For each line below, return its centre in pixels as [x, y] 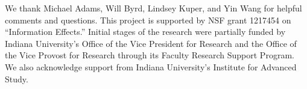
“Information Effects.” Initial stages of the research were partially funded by [145, 32]
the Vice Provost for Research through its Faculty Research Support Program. [150, 55]
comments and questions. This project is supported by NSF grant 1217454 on [148, 20]
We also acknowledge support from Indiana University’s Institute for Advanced [151, 66]
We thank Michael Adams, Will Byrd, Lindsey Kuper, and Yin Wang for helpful [153, 8]
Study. [17, 78]
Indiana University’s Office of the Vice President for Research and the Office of [151, 43]
